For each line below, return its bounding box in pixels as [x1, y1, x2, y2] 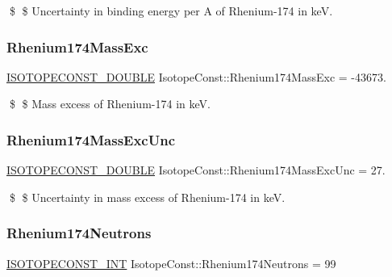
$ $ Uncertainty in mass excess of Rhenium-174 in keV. [9, 188, 286, 205]
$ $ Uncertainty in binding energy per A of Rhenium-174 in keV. [9, 2, 333, 19]
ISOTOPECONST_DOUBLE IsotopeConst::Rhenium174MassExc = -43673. [6, 68, 386, 85]
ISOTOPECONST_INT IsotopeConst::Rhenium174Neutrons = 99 [6, 254, 336, 271]
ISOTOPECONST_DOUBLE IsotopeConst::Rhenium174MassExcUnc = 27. [6, 162, 386, 178]
